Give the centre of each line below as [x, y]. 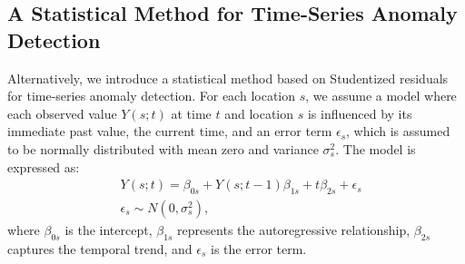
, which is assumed [398, 131]
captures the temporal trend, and [100, 248]
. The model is [376, 148]
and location [259, 113]
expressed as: [44, 166]
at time [191, 113]
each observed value [62, 113]
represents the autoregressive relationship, [294, 230]
